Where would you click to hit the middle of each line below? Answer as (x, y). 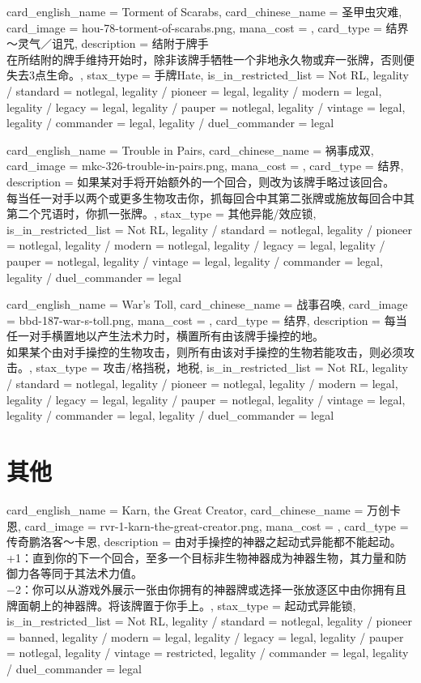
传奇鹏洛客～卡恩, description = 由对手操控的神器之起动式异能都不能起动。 (204, 542)
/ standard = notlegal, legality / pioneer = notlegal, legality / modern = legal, (202, 384)
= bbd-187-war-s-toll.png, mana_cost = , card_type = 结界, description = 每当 (207, 320)
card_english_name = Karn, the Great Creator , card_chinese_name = (185, 509)
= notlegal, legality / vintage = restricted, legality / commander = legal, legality (208, 653)
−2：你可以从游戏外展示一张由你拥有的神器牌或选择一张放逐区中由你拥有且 (206, 589)
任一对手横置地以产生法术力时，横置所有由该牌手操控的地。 (165, 336)
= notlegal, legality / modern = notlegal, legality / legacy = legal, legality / (196, 245)
